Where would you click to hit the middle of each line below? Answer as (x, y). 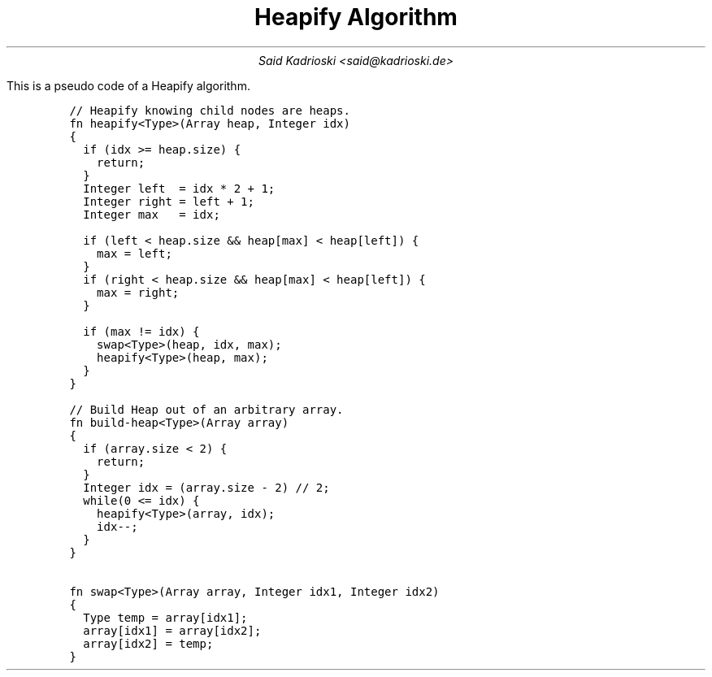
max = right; (138, 292)
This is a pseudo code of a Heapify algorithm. (128, 85)
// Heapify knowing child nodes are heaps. (210, 110)
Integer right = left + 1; (169, 201)
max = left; (135, 253)
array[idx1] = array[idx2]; (172, 630)
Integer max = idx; (152, 214)
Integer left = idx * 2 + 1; (179, 188)
